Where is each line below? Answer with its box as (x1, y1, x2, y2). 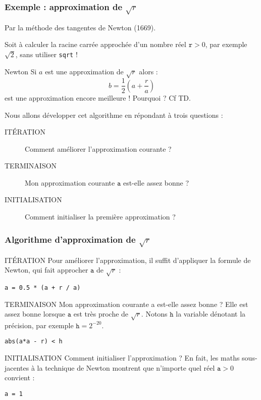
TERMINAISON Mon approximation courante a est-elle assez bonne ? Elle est (5, 298, 248, 309)
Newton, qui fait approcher (5, 264, 88, 275)
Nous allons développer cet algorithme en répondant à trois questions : (5, 109, 223, 120)
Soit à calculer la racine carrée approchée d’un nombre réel (5, 39, 186, 50)
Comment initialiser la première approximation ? (25, 211, 176, 222)
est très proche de (73, 308, 129, 319)
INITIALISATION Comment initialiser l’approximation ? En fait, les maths (5, 352, 240, 363)
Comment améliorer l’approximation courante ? (25, 143, 172, 154)
